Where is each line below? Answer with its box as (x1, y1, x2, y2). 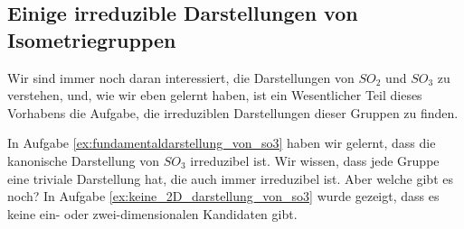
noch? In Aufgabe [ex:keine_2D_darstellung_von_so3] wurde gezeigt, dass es (7, 187, 440, 206)
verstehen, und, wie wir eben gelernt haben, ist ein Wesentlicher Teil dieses (7, 86, 422, 105)
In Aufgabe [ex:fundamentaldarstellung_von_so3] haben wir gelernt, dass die (7, 133, 436, 152)
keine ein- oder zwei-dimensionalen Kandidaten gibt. (7, 204, 298, 223)
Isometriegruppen (7, 25, 176, 53)
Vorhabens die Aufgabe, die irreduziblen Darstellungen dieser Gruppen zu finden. (7, 103, 459, 122)
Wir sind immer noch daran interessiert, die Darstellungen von (7, 68, 355, 87)
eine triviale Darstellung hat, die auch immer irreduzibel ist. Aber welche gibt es (7, 169, 453, 188)
